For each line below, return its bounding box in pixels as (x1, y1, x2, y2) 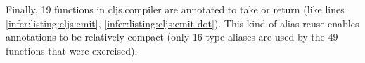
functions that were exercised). (6, 43, 138, 57)
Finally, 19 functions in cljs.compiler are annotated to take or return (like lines (6, 2, 345, 16)
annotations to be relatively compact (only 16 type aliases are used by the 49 (6, 29, 338, 44)
